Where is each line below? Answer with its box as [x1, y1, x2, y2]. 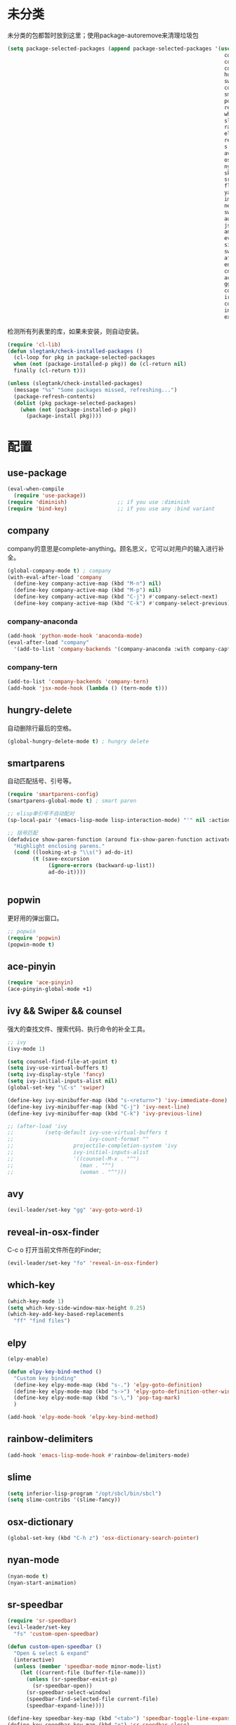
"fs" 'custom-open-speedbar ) [13, 1631, 99, 1638]
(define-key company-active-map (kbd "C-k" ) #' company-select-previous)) [13, 600, 234, 607]
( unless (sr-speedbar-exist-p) [25, 1676, 118, 1683]
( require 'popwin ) [7, 934, 61, 942]
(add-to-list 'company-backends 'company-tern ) [7, 678, 150, 685]
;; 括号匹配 [7, 829, 39, 836]
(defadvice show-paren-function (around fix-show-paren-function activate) [7, 835, 234, 843]
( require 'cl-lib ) [7, 341, 61, 348]
